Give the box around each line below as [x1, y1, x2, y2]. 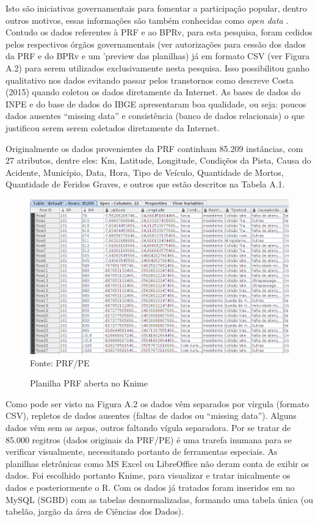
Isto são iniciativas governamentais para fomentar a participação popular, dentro [5, 2, 307, 14]
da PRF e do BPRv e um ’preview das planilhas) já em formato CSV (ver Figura [5, 49, 310, 62]
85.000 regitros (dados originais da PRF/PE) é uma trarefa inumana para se [5, 433, 292, 446]
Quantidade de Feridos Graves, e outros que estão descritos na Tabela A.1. [5, 178, 285, 190]
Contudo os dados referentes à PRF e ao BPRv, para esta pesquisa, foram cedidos [5, 26, 313, 38]
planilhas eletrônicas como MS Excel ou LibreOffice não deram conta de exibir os [5, 457, 309, 469]
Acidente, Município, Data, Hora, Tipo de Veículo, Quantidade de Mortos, [5, 165, 284, 178]
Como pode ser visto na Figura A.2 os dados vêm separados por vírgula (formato [5, 397, 309, 410]
